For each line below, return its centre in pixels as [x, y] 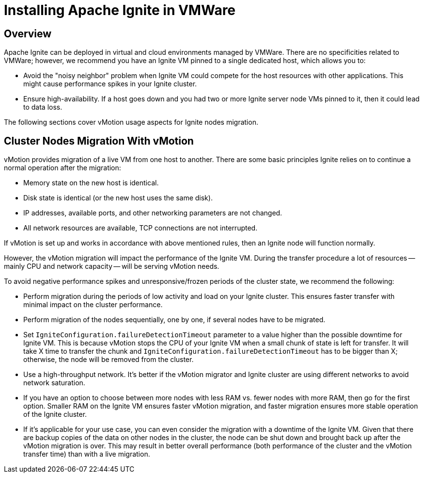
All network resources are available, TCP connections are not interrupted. [141, 228]
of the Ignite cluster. [55, 414]
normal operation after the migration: [63, 168]
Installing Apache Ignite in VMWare [120, 10]
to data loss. [43, 107]
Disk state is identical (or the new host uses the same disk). [118, 198]
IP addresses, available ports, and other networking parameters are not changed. [153, 213]
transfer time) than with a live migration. [87, 454]
